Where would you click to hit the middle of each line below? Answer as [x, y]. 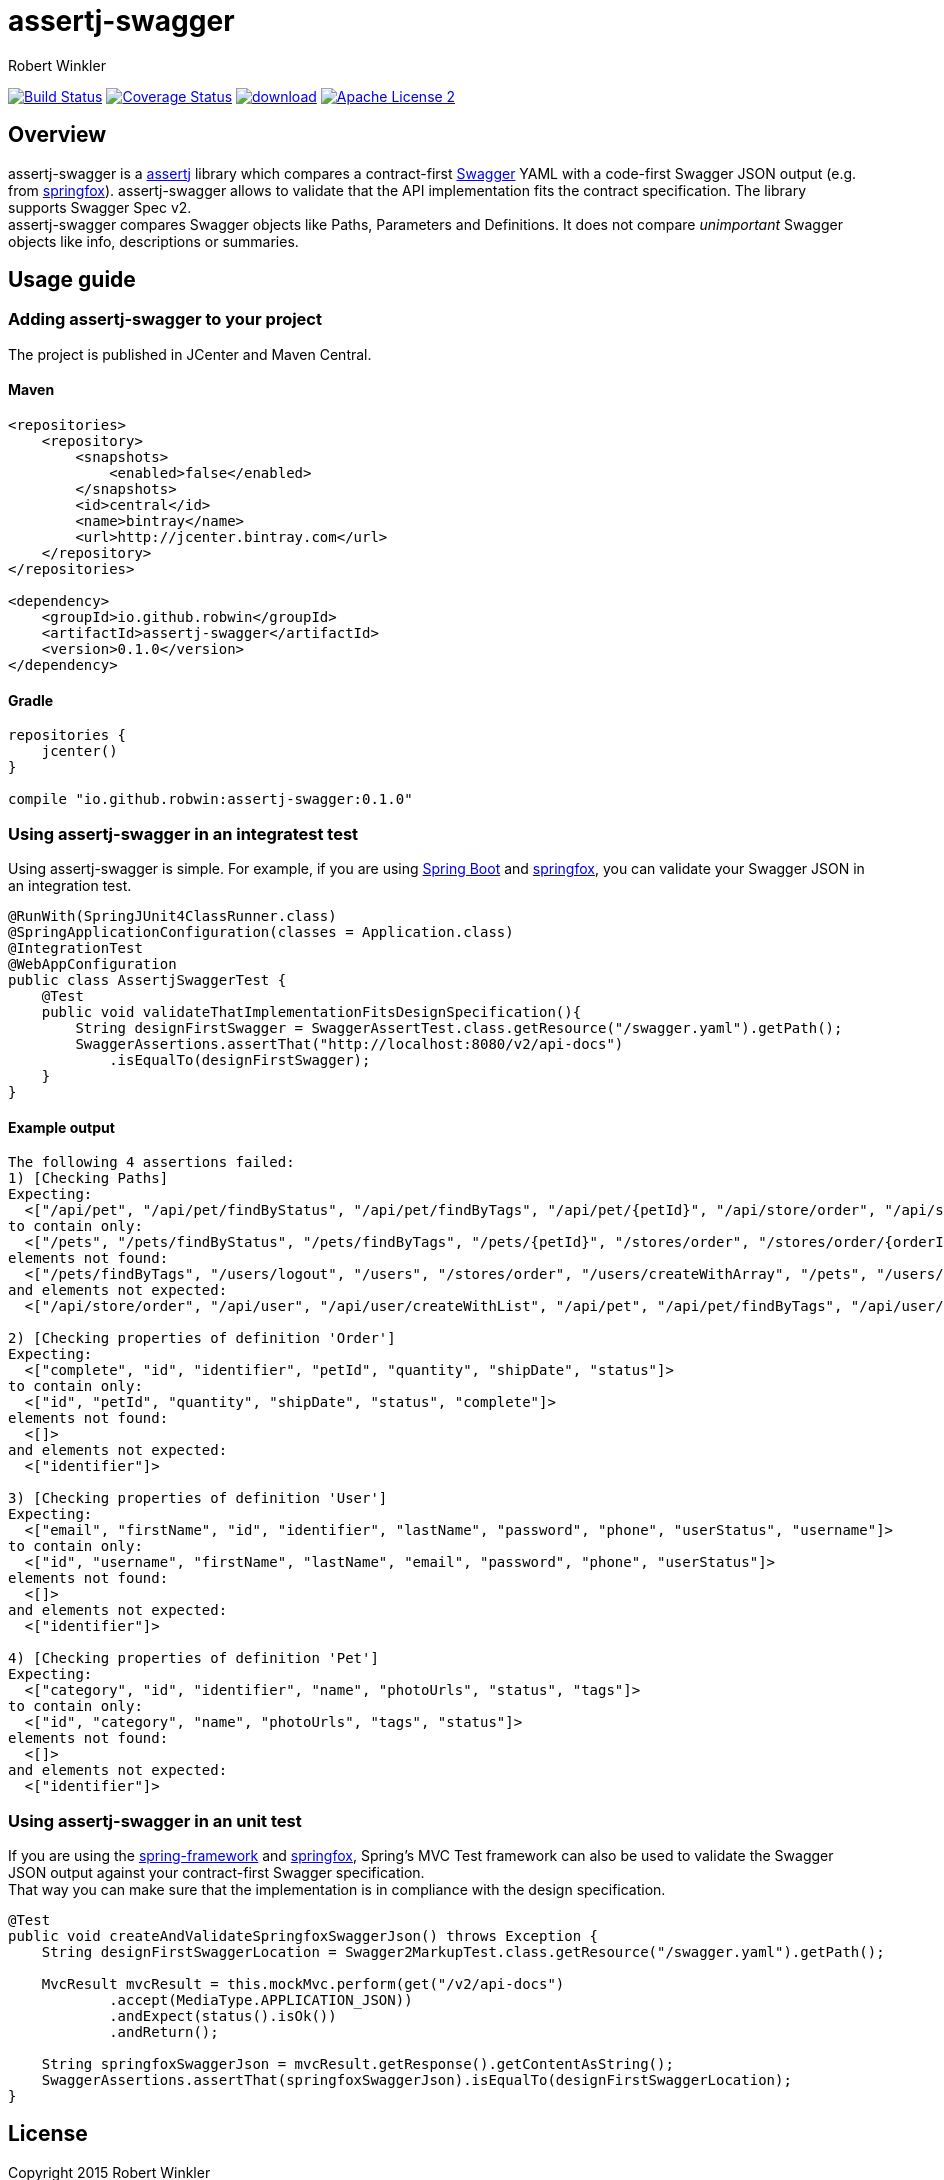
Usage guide [72, 280]
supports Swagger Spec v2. [100, 207]
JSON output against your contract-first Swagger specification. [216, 1872]
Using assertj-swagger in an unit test [155, 1820]
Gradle [31, 700]
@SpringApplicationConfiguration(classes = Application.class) [261, 932]
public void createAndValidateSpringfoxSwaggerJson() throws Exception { [303, 1935]
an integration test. [70, 885]
